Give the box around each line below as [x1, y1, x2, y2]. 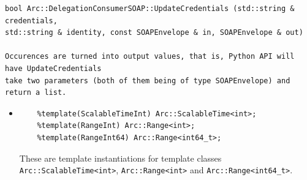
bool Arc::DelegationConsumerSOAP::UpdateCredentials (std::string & [5, 4, 295, 13]
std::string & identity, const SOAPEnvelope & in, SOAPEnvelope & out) [5, 28, 303, 37]
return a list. [5, 88, 67, 97]
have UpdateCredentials [5, 64, 102, 73]
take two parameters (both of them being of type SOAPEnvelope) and [5, 76, 290, 85]
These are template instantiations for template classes [19, 151, 222, 164]
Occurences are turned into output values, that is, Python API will [5, 52, 295, 61]
